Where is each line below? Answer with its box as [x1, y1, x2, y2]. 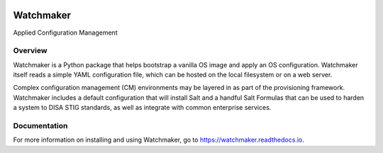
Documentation [13, 120, 68, 130]
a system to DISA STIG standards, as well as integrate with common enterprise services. [13, 103, 272, 112]
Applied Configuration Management [13, 28, 118, 37]
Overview [13, 46, 48, 56]
